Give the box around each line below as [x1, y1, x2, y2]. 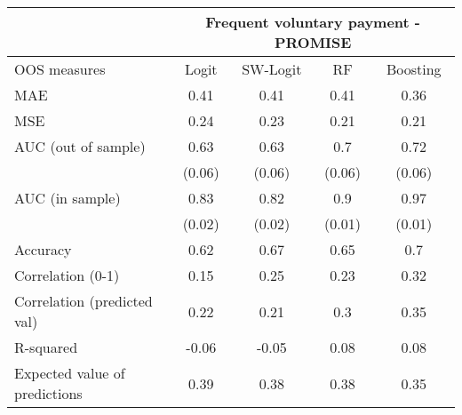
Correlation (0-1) [14, 265, 120, 285]
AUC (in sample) [14, 188, 121, 208]
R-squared [14, 337, 78, 357]
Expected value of [14, 363, 125, 383]
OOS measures [14, 59, 106, 79]
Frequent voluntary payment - [205, 12, 420, 32]
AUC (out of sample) [14, 136, 146, 156]
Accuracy [14, 239, 72, 259]
